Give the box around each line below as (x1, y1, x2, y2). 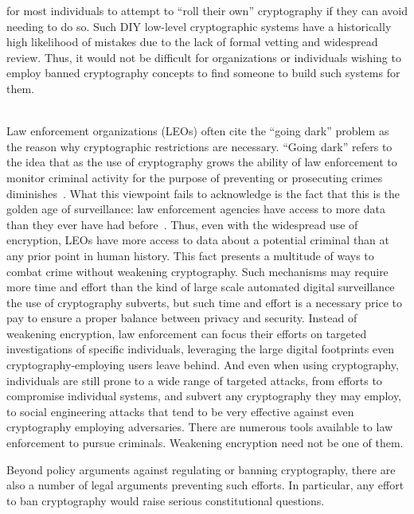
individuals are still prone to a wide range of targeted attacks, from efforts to (6, 372, 382, 388)
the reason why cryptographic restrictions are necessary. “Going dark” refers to (6, 138, 393, 154)
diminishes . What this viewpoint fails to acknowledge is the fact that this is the (6, 185, 400, 201)
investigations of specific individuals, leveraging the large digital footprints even (6, 341, 395, 357)
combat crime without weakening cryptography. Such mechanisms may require (6, 263, 389, 279)
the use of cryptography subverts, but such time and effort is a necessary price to (6, 294, 402, 310)
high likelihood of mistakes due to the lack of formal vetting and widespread (6, 33, 378, 50)
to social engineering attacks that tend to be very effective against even (6, 403, 354, 419)
